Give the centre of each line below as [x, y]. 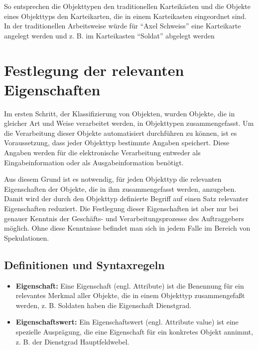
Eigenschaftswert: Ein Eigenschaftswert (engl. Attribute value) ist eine [127, 322]
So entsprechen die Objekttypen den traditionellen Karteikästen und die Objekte [127, 6]
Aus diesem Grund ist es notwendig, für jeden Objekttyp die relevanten [113, 179]
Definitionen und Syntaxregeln [84, 264]
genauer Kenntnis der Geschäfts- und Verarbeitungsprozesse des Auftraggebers [124, 218]
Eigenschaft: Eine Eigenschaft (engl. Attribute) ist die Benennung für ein [130, 285]
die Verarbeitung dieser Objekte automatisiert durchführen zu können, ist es [121, 133]
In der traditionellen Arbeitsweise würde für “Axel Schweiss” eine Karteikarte [123, 26]
